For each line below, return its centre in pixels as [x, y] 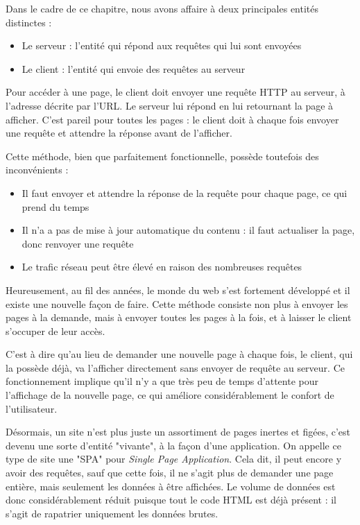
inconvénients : [37, 170]
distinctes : [29, 22]
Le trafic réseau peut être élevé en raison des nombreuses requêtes [162, 267]
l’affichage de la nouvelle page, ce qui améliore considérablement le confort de [170, 395]
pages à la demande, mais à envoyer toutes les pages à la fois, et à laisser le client [179, 317]
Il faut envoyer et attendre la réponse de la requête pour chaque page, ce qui [185, 192]
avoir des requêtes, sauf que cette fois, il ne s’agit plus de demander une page [170, 473]
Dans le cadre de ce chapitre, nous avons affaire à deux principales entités [162, 8]
